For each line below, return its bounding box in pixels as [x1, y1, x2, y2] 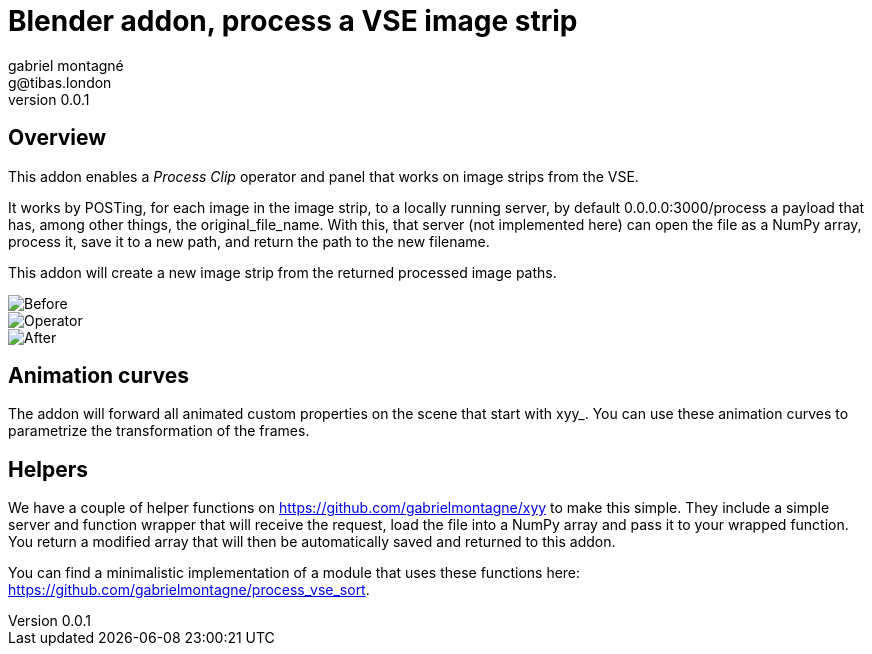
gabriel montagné [8, 56, 124, 74]
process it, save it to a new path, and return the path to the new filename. [8, 232, 490, 250]
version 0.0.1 [8, 90, 90, 108]
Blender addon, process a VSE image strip [8, 4, 578, 38]
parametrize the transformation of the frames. [8, 422, 310, 440]
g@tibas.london [8, 73, 112, 91]
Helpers [8, 456, 88, 482]
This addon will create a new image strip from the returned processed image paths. [8, 263, 557, 281]
